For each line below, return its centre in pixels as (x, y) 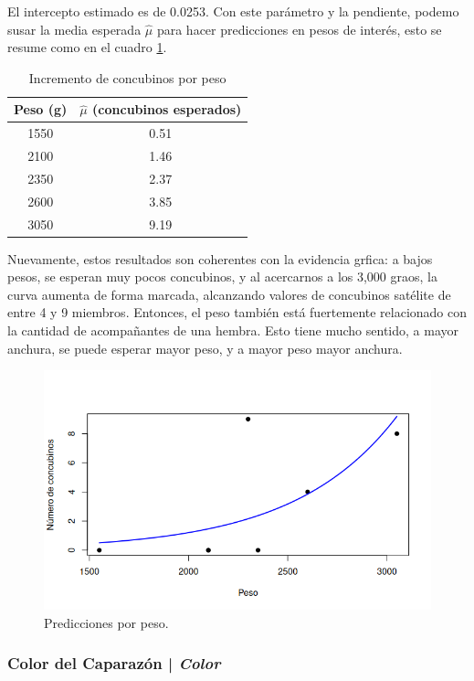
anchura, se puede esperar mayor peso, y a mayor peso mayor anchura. (205, 348)
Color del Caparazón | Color (114, 663)
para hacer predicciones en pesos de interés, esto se (299, 29)
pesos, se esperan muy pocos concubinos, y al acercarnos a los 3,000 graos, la (222, 277)
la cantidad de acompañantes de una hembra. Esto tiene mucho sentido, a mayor (233, 330)
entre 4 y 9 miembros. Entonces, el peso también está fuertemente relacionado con (237, 312)
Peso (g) (41, 109)
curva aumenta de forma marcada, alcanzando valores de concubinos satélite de (229, 294)
